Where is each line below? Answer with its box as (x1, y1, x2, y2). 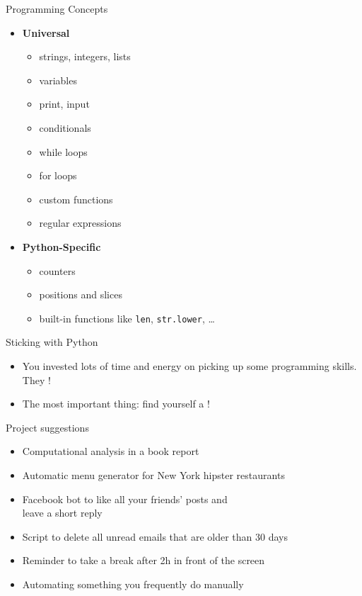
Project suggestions (6, 420, 89, 434)
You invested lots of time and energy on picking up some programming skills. (22, 358, 357, 373)
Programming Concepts (6, 1, 108, 16)
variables (39, 72, 77, 87)
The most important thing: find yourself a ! (22, 396, 210, 411)
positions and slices (39, 287, 122, 302)
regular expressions (39, 215, 122, 230)
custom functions (39, 191, 113, 206)
